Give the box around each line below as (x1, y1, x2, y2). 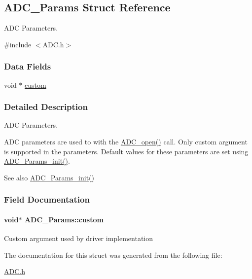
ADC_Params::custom (24, 214, 104, 224)
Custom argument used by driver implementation (4, 233, 153, 244)
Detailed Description (4, 101, 88, 113)
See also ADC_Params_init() (4, 172, 94, 182)
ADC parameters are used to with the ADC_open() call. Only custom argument (4, 137, 248, 147)
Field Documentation (4, 193, 90, 206)
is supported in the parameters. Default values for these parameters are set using (4, 146, 249, 156)
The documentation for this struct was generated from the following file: (4, 249, 222, 260)
